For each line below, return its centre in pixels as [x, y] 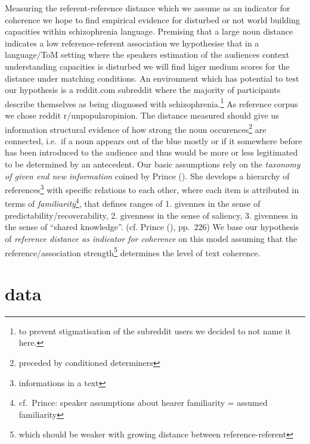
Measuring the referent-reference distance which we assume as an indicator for [148, 8]
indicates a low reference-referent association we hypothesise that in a [132, 43]
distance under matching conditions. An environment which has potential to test [152, 78]
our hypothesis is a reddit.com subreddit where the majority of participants [143, 90]
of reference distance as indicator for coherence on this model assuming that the [151, 238]
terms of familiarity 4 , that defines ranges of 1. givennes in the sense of [133, 203]
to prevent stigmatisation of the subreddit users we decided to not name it [155, 330]
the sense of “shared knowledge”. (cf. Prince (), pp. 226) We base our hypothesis [152, 227]
